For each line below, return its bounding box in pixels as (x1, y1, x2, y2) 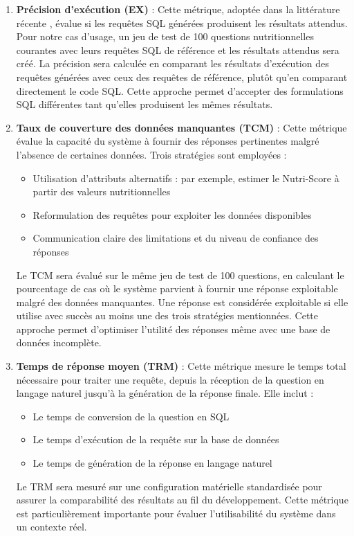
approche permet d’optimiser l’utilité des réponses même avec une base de (16, 321, 330, 336)
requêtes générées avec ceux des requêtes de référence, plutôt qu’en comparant (16, 69, 348, 84)
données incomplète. (16, 335, 102, 350)
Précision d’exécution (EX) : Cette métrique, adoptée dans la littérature (16, 2, 340, 16)
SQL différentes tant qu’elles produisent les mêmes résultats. (16, 97, 273, 111)
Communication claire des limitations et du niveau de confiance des (32, 231, 319, 245)
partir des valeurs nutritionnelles (32, 184, 171, 199)
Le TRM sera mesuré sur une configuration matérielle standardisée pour (16, 479, 322, 493)
